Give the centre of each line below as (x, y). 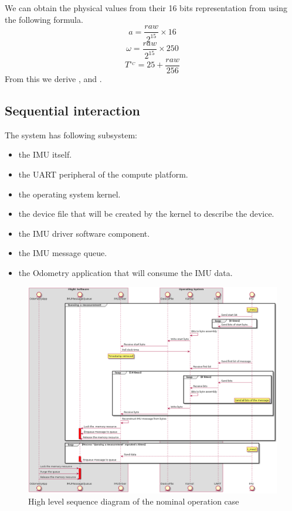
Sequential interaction (72, 110)
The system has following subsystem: (71, 134)
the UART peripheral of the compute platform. (103, 174)
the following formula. (44, 19)
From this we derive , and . (53, 79)
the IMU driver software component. (84, 233)
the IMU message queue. (63, 253)
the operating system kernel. (69, 194)
